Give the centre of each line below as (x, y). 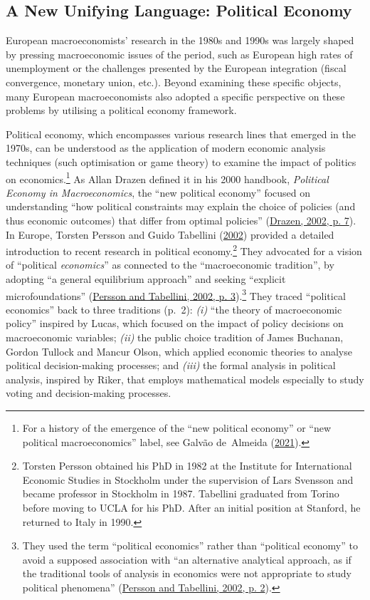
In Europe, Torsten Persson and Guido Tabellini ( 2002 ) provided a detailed (170, 234)
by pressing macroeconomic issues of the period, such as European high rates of (179, 54)
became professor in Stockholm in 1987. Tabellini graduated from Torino (181, 493)
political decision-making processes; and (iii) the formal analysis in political (171, 365)
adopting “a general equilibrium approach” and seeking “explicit (146, 279)
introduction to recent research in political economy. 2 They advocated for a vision (184, 250)
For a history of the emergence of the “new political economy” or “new (177, 428)
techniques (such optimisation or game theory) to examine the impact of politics (181, 161)
